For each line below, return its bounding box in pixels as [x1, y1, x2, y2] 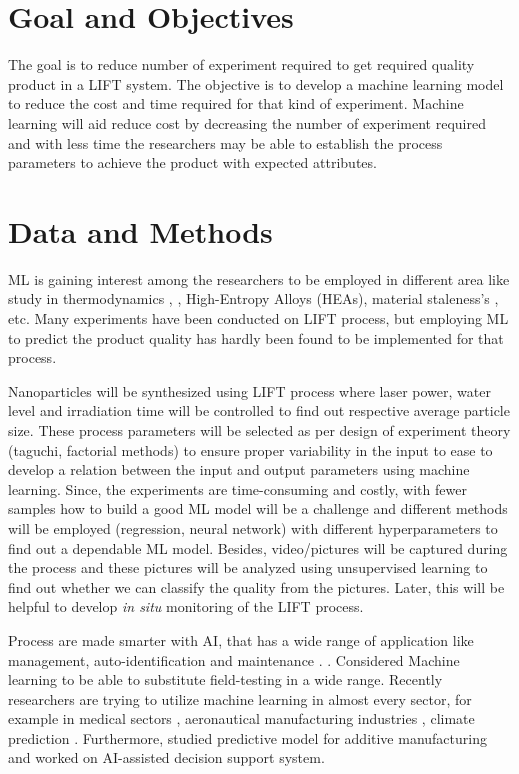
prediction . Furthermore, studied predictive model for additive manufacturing [8, 727, 487, 748]
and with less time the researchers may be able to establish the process [8, 132, 443, 153]
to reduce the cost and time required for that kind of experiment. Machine [8, 93, 464, 114]
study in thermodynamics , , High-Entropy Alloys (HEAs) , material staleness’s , [8, 288, 499, 309]
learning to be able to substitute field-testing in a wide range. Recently [8, 669, 443, 690]
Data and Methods [8, 210, 273, 251]
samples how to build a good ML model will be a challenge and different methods [8, 498, 508, 519]
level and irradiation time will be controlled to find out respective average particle [8, 400, 510, 421]
